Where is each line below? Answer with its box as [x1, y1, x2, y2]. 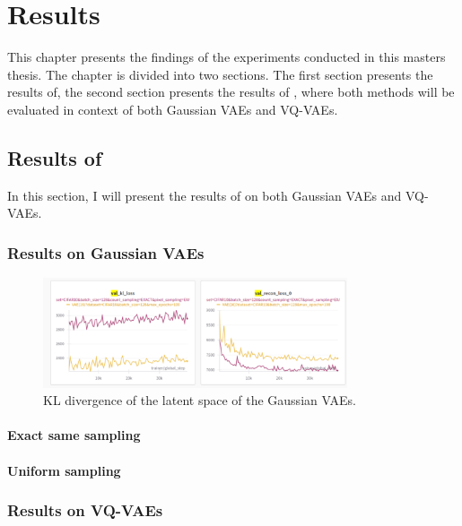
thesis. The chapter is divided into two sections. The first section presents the [7, 65, 433, 83]
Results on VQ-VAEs [7, 499, 163, 522]
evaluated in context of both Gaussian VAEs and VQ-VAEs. [7, 99, 338, 118]
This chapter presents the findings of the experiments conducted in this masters [7, 47, 446, 66]
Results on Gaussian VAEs [7, 241, 205, 263]
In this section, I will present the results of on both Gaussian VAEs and [7, 185, 402, 204]
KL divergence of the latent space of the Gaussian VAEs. [43, 391, 356, 410]
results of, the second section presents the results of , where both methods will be [7, 82, 455, 101]
